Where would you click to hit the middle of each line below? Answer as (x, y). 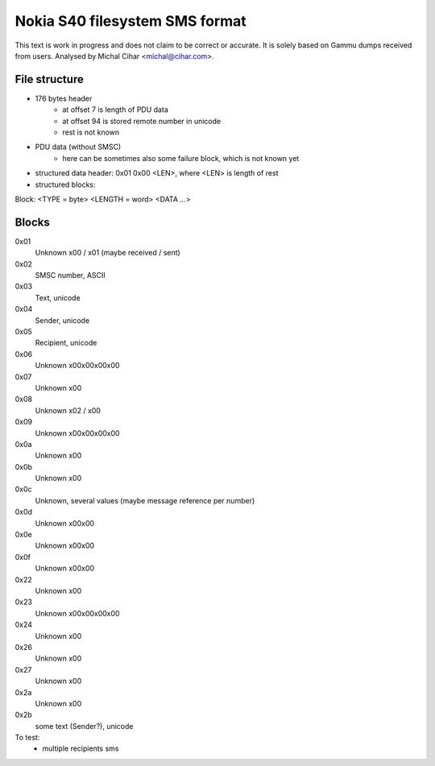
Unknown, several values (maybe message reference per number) (145, 500)
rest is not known (91, 132)
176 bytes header (64, 98)
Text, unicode (58, 297)
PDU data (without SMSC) (78, 147)
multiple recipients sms (81, 748)
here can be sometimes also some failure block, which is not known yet (181, 158)
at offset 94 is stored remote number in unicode (142, 121)
